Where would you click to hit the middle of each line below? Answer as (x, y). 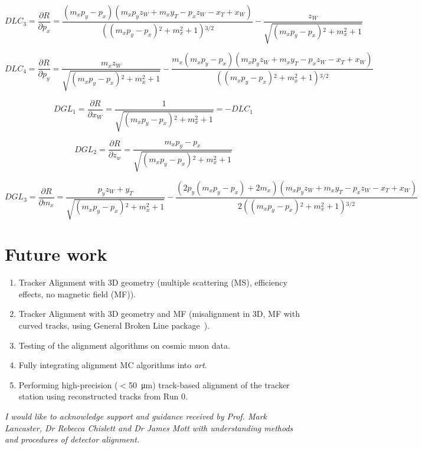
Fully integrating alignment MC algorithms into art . (113, 365)
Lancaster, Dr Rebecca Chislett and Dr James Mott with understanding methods (149, 427)
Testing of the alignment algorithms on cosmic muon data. (124, 345)
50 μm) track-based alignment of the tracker (209, 384)
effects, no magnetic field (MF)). (77, 294)
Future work (56, 254)
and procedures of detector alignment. (72, 439)
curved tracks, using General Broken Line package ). (114, 325)
